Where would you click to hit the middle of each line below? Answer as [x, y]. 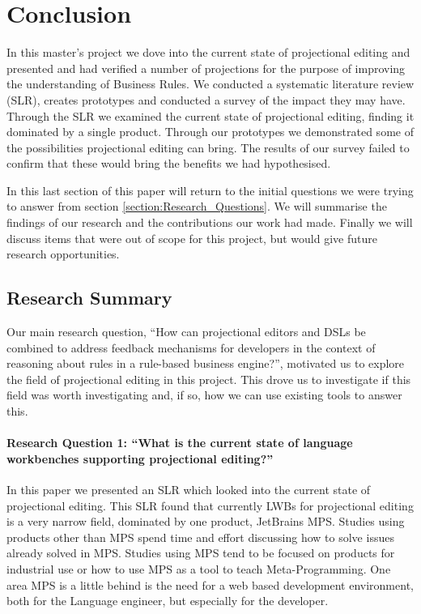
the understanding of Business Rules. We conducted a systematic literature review [210, 84]
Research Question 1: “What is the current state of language [180, 443]
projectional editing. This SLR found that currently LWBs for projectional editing [210, 505]
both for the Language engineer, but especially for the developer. [168, 601]
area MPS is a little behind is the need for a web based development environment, [210, 584]
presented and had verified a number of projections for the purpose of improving [206, 68]
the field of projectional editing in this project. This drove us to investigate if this [209, 379]
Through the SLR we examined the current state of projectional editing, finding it [210, 115]
